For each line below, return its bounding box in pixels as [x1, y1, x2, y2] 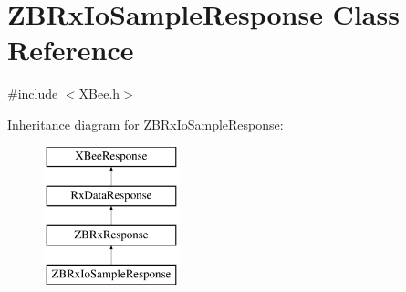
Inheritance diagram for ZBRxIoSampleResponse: [7, 114, 284, 133]
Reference [7, 31, 134, 68]
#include [7, 84, 58, 103]
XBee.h [78, 84, 120, 103]
